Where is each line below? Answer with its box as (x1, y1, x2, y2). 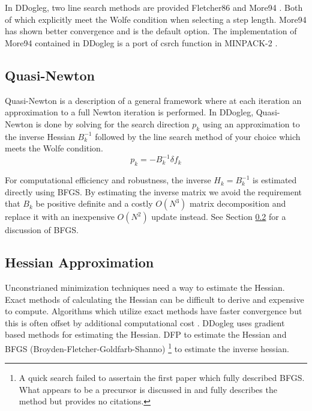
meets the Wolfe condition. (5, 142, 103, 154)
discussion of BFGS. (5, 224, 79, 236)
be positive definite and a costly (35, 197, 153, 210)
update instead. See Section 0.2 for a (151, 210, 286, 223)
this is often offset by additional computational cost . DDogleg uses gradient (5, 316, 285, 329)
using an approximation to (202, 117, 300, 130)
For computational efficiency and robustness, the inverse (5, 174, 211, 186)
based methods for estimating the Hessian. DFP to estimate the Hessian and (5, 328, 287, 341)
